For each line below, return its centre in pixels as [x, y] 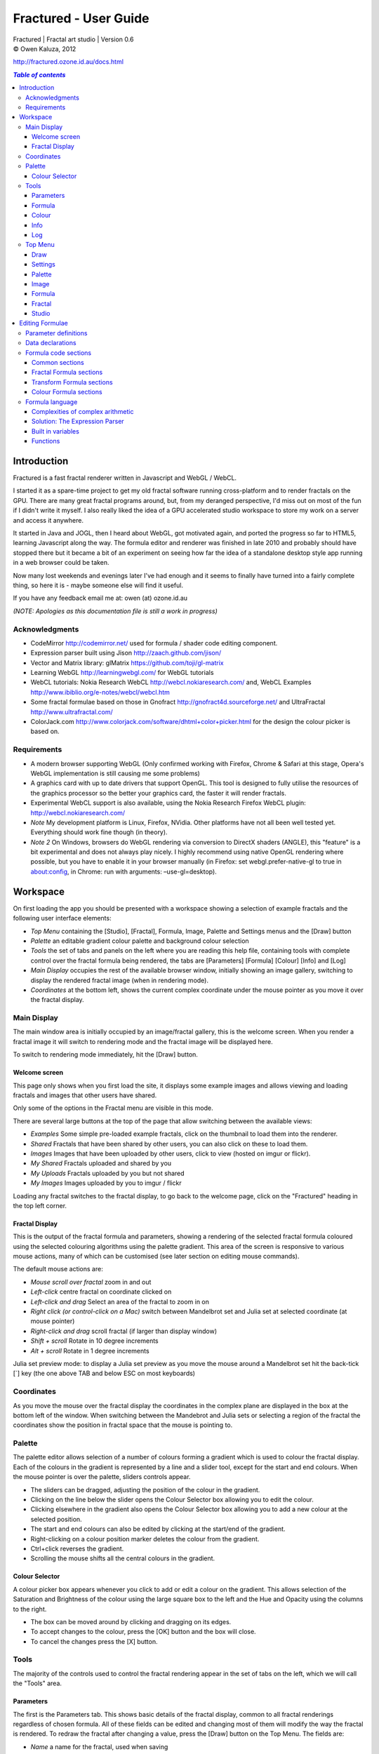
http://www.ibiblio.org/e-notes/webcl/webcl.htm [100, 692]
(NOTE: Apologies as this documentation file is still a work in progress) [115, 611]
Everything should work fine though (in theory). [99, 832]
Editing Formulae [44, 323]
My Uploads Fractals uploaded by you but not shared [108, 1173]
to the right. [30, 1609]
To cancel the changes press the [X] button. [94, 1641]
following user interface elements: [62, 918]
